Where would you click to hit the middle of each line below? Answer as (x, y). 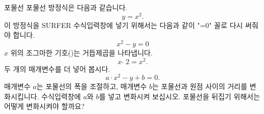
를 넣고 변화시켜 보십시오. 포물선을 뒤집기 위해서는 (179, 96)
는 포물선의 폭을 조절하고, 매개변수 (92, 86)
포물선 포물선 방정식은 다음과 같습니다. (66, 7)
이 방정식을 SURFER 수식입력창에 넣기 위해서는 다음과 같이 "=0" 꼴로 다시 (124, 25)
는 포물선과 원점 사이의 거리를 (200, 86)
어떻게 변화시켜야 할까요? (44, 106)
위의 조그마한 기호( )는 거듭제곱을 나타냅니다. (81, 52)
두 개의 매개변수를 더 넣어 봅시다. (57, 68)
